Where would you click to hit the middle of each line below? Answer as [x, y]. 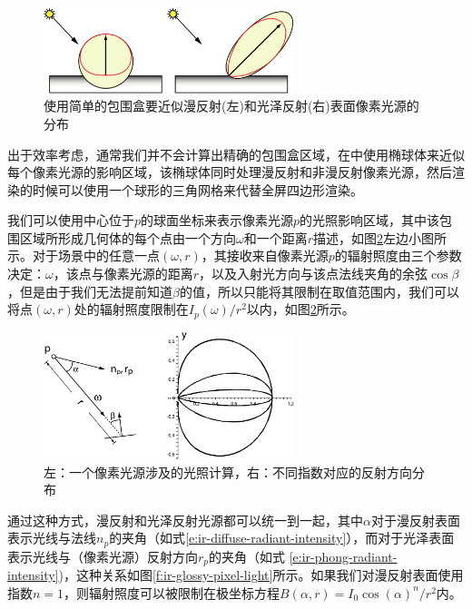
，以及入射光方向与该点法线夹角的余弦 [314, 274]
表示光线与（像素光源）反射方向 [103, 556]
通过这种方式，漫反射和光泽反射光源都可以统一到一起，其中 [185, 520]
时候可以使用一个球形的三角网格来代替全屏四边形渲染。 [197, 189]
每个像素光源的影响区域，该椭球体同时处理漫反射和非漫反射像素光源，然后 [230, 172]
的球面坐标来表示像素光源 [217, 220]
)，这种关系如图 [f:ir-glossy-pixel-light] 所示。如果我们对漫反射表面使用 [261, 575]
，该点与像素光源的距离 [123, 274]
